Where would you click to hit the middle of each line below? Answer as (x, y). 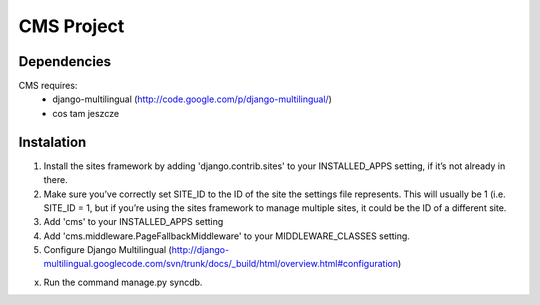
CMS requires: (48, 86)
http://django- (200, 250)
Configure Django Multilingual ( (107, 250)
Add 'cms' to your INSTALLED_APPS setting (133, 222)
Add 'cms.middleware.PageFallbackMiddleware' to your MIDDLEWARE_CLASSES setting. (226, 236)
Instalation (52, 141)
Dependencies (65, 61)
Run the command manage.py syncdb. (123, 282)
